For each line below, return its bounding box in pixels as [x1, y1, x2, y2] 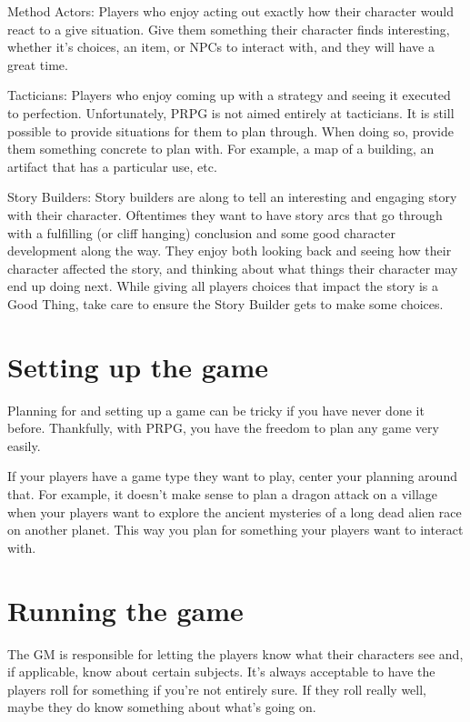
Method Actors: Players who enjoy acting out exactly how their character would [7, 2, 454, 20]
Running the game [7, 591, 244, 628]
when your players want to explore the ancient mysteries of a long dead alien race [7, 502, 462, 521]
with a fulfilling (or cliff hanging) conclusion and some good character [7, 223, 395, 242]
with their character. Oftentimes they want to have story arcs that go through [7, 205, 443, 224]
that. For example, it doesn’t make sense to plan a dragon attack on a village [7, 485, 437, 503]
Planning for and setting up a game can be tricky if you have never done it [7, 400, 425, 419]
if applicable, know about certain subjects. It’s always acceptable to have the [7, 662, 435, 681]
